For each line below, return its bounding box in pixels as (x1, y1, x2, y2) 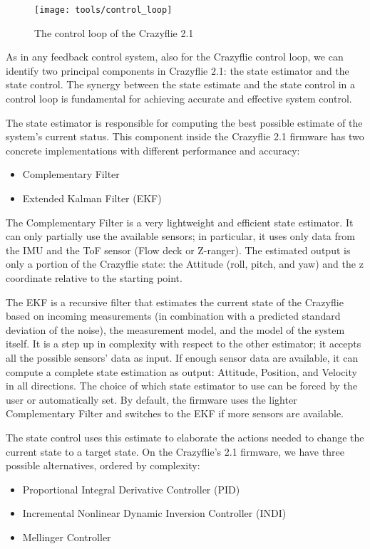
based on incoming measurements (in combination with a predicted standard (6, 308, 341, 323)
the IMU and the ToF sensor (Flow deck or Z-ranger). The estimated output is (6, 242, 351, 257)
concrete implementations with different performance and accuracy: (6, 142, 300, 157)
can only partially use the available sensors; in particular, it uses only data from (6, 229, 355, 244)
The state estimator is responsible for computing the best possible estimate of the (6, 115, 363, 130)
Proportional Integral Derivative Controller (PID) (22, 481, 240, 496)
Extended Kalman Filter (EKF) (22, 191, 162, 205)
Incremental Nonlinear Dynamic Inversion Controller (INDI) (22, 506, 287, 521)
